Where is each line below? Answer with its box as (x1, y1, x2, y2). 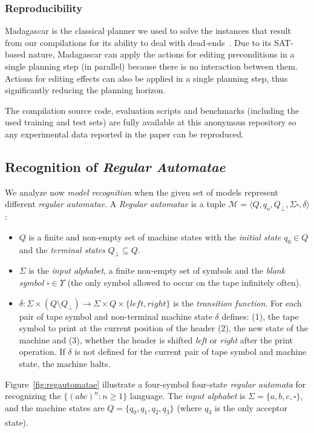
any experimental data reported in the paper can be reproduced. (5, 127, 244, 140)
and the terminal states (19, 243, 105, 256)
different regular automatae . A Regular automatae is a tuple (5, 197, 226, 210)
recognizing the (5, 389, 61, 402)
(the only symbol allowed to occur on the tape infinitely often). (67, 276, 302, 288)
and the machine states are (5, 401, 105, 414)
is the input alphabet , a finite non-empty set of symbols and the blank (28, 264, 286, 277)
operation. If (19, 345, 65, 358)
